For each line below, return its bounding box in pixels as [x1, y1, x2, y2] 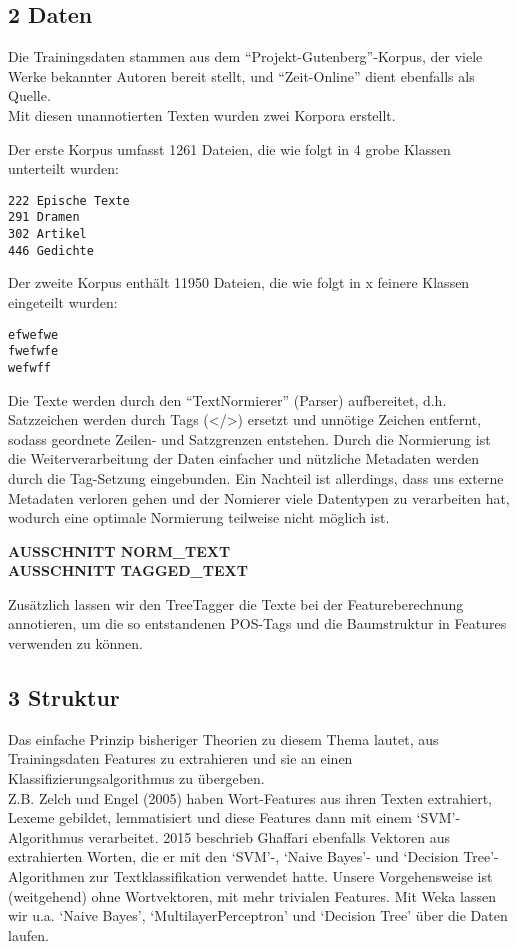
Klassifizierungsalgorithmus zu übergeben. [8, 768, 265, 789]
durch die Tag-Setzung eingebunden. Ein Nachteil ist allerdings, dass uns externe [8, 467, 504, 488]
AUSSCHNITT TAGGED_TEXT [8, 560, 248, 581]
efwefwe [8, 327, 59, 342]
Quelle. [8, 85, 51, 106]
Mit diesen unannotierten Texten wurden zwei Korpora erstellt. [8, 104, 396, 125]
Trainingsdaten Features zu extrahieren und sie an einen [8, 748, 353, 769]
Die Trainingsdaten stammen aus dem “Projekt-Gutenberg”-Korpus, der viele [8, 46, 483, 67]
